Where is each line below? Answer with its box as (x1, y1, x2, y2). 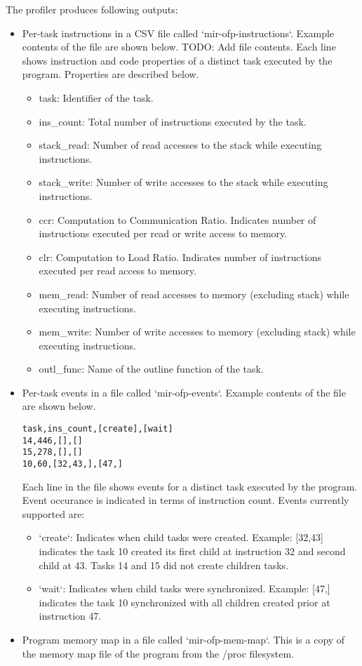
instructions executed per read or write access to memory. (39, 226, 288, 241)
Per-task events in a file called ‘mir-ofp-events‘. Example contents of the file (22, 385, 346, 399)
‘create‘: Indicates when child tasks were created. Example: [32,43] (39, 530, 323, 545)
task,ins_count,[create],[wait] (22, 424, 173, 434)
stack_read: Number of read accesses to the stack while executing (39, 138, 322, 152)
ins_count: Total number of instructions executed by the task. (39, 114, 307, 128)
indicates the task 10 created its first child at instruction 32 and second (39, 544, 346, 559)
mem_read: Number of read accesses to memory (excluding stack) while (39, 286, 349, 301)
